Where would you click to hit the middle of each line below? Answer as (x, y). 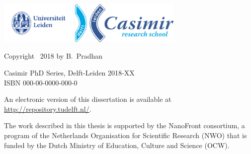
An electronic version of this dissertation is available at (88, 99)
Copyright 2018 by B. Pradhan (53, 56)
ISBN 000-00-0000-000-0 (41, 82)
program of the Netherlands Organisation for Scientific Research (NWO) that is (125, 135)
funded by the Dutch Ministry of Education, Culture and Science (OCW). (117, 145)
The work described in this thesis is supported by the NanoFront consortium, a (125, 125)
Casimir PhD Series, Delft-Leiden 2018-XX (69, 72)
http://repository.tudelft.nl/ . (48, 109)
